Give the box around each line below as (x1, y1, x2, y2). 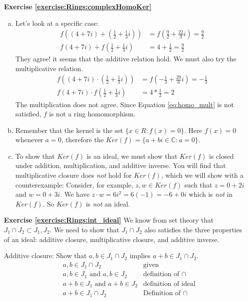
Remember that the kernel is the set (15, 125, 124, 135)
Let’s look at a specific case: (15, 18, 99, 28)
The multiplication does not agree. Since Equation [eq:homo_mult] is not (15, 99, 234, 109)
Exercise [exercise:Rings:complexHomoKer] (4, 1, 152, 11)
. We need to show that (50, 225, 120, 235)
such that (184, 179, 213, 189)
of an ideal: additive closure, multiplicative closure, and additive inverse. (4, 234, 219, 244)
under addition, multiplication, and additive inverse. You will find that (15, 160, 226, 170)
